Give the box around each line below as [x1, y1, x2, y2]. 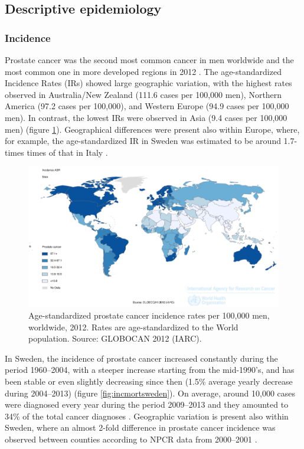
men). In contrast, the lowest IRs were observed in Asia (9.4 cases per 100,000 [5, 111, 287, 123]
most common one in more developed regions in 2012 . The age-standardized [5, 65, 282, 77]
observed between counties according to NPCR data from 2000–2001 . [5, 432, 257, 445]
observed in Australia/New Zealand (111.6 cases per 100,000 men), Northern [5, 88, 282, 100]
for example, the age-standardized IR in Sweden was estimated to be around [5, 135, 281, 147]
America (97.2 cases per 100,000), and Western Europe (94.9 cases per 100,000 [5, 100, 289, 112]
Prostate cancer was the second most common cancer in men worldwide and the [5, 54, 294, 65]
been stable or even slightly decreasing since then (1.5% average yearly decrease [5, 375, 293, 387]
